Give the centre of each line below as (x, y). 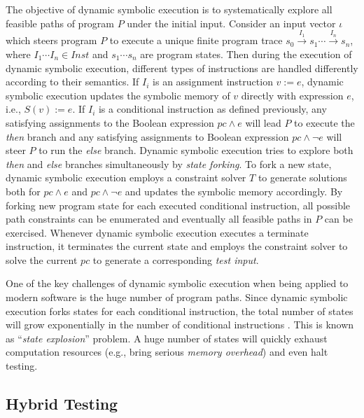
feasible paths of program (60, 23)
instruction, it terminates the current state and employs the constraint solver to (177, 246)
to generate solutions (302, 177)
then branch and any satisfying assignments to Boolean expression (147, 136)
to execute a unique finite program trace (196, 40)
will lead (263, 122)
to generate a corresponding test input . (176, 259)
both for (23, 191)
